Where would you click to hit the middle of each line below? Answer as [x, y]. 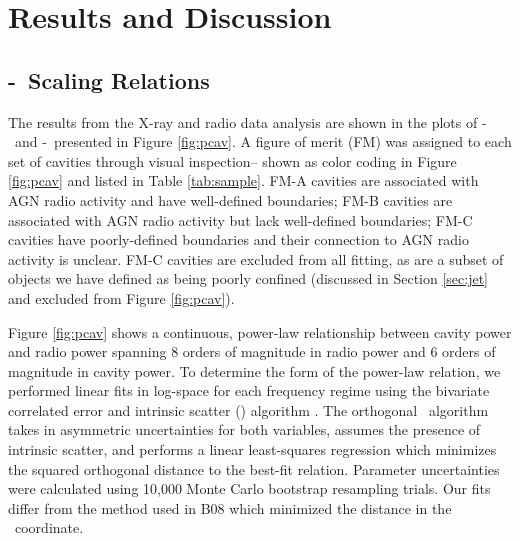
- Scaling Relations [109, 79]
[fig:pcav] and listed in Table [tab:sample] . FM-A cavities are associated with [243, 180]
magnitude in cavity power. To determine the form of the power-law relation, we [254, 370]
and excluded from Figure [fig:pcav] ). [121, 297]
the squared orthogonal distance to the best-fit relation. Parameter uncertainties [254, 468]
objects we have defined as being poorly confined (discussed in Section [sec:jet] [248, 278]
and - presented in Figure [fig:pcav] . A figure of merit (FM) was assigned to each [263, 141]
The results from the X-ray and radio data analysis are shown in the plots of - [247, 121]
